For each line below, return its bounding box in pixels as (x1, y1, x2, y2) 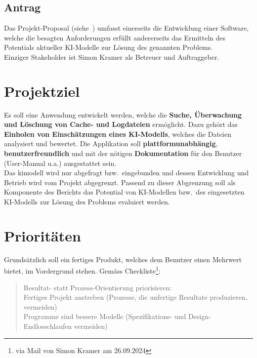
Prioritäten (4, 225, 81, 245)
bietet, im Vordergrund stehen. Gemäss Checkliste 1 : (4, 264, 161, 276)
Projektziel (4, 80, 80, 101)
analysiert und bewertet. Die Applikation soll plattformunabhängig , (4, 138, 218, 149)
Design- (188, 311, 211, 321)
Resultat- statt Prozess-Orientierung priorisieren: (23, 282, 172, 292)
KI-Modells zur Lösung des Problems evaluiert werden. (4, 197, 170, 207)
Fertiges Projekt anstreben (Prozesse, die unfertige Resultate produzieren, (23, 292, 248, 302)
